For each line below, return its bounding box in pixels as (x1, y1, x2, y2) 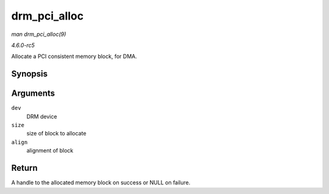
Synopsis (11, 69, 48, 79)
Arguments (11, 88, 55, 99)
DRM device (26, 113, 57, 120)
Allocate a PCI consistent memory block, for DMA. (11, 52, 137, 60)
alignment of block (26, 147, 74, 154)
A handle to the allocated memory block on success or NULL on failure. (11, 179, 191, 186)
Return (11, 163, 38, 173)
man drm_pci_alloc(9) (11, 31, 66, 38)
